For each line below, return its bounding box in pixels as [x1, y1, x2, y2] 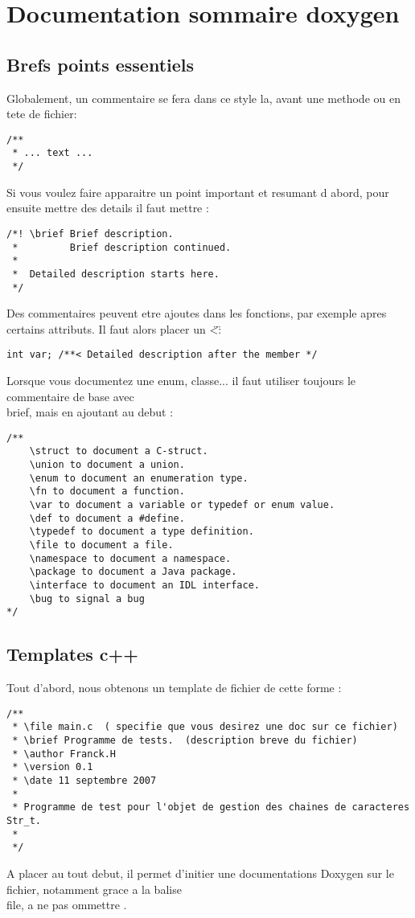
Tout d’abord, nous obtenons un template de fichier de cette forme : [6, 679, 342, 696]
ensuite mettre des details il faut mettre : [6, 199, 209, 216]
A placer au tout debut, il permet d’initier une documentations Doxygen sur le [6, 865, 394, 882]
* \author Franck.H [12, 748, 117, 760]
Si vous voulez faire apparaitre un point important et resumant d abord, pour [6, 183, 389, 200]
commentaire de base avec [6, 387, 134, 404]
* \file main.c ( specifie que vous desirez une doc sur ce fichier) [12, 721, 398, 733]
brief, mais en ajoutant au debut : [6, 404, 174, 420]
